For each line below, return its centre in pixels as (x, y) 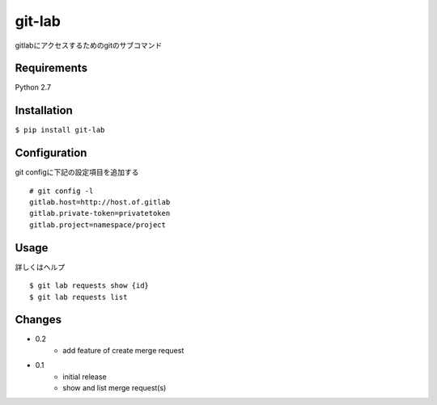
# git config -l (62, 191)
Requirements (51, 68)
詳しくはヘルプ (40, 267)
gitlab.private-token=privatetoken (100, 213)
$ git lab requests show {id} (89, 286)
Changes (38, 320)
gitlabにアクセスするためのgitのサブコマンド (89, 45)
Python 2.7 (33, 87)
